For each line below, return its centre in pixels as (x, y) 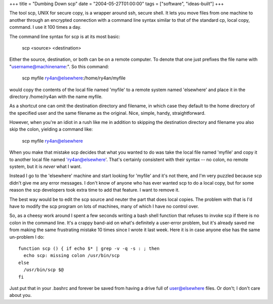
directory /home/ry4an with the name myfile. (56, 97)
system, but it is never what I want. (45, 166)
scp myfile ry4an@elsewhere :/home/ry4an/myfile (74, 78)
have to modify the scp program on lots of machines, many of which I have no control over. (104, 206)
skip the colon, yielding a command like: (51, 129)
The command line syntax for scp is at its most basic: (65, 36)
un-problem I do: (27, 237)
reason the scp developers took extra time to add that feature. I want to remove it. (94, 190)
